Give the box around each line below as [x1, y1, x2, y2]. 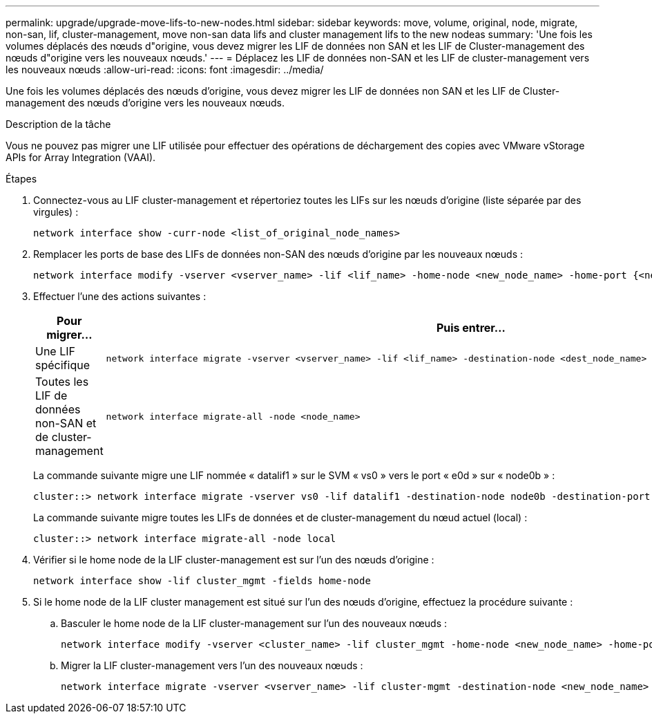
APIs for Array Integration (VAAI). [6, 151, 156, 163]
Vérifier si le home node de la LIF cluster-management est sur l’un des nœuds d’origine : [33, 554, 434, 566]
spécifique [35, 358, 90, 372]
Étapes [6, 173, 37, 185]
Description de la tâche [6, 118, 111, 130]
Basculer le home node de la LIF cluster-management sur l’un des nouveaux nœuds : [61, 617, 448, 629]
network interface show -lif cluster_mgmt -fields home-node [33, 575, 371, 586]
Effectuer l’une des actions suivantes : [33, 290, 207, 302]
